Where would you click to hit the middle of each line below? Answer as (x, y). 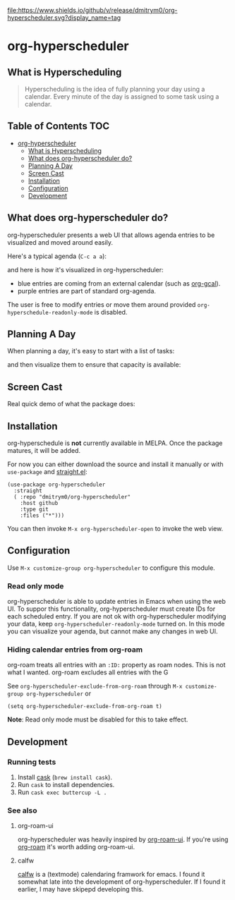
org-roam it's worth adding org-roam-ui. (76, 847)
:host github (39, 504)
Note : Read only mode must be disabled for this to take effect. (98, 719)
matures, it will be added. (44, 451)
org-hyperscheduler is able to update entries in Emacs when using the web (116, 602)
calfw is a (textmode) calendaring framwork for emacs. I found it (111, 875)
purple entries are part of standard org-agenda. (87, 291)
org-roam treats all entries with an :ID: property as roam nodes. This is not (116, 665)
